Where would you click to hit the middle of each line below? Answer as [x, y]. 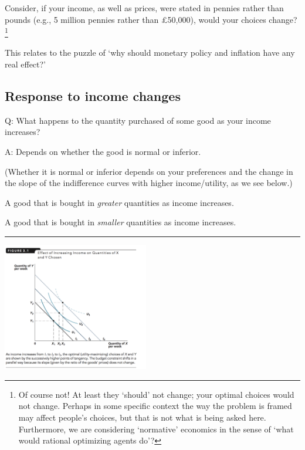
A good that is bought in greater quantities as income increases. [119, 202]
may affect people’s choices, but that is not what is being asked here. [142, 417]
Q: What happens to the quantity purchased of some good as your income [138, 120]
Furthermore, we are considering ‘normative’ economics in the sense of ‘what [156, 429]
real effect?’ [26, 64]
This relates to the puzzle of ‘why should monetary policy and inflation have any [150, 53]
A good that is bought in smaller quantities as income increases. [121, 222]
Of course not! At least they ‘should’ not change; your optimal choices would [156, 394]
